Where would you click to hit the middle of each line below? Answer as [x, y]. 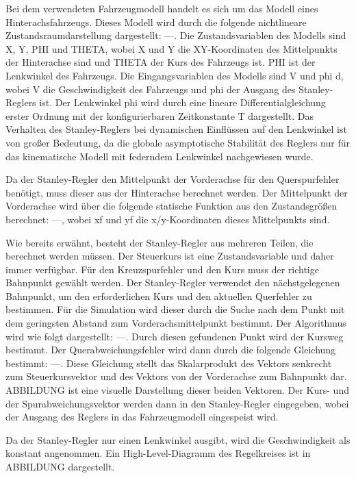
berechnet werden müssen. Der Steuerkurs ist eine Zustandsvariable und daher [170, 256]
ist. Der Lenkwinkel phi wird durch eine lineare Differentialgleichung [182, 102]
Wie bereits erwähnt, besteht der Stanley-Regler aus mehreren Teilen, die [160, 242]
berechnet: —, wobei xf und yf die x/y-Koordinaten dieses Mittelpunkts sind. [168, 219]
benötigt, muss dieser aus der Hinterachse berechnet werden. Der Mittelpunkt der [177, 192]
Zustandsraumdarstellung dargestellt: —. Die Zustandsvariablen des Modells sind [176, 35]
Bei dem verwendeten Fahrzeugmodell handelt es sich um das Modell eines [162, 8]
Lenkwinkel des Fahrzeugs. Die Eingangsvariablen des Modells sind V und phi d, [175, 75]
